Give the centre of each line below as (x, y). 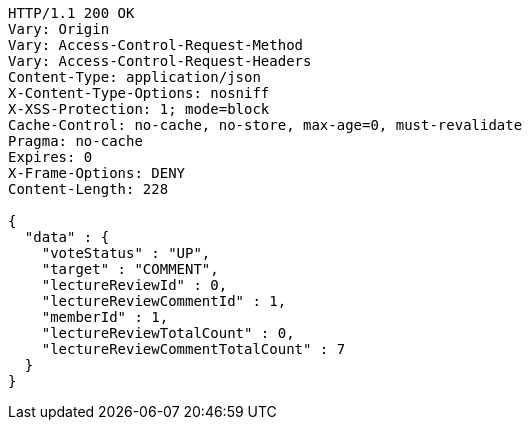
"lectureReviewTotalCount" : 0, (168, 333)
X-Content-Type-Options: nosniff (139, 93)
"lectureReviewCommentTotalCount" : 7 (193, 349)
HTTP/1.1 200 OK (71, 13)
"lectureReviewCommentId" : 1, (164, 301)
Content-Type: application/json (134, 77)
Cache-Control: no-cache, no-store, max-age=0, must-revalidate (265, 125)
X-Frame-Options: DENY (97, 173)
